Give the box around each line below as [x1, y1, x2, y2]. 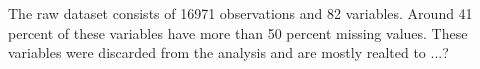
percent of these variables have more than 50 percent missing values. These [8, 22, 468, 43]
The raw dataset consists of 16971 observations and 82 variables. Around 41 [8, 3, 473, 23]
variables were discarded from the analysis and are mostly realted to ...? [8, 42, 449, 63]
